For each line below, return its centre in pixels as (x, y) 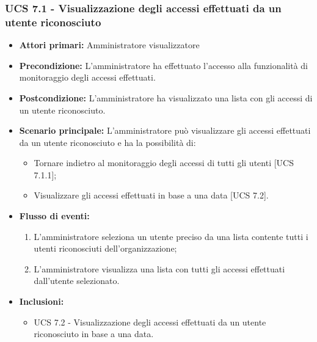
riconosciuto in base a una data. (94, 334)
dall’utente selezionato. (77, 281)
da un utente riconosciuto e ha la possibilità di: (107, 142)
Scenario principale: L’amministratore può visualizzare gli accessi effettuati (165, 130)
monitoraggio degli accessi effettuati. (87, 77)
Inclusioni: (42, 301)
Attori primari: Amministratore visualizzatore (109, 45)
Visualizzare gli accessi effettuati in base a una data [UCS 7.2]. (151, 195)
